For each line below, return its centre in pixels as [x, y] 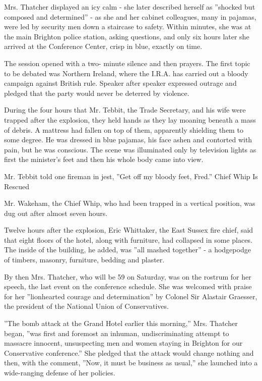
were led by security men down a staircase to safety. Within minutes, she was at [128, 26]
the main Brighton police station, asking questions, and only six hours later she [127, 36]
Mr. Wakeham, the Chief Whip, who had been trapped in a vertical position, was [130, 203]
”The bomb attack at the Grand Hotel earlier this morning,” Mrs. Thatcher [121, 323]
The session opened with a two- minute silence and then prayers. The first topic [127, 63]
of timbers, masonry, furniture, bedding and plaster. [84, 260]
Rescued [17, 186]
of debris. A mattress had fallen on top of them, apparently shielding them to [124, 129]
